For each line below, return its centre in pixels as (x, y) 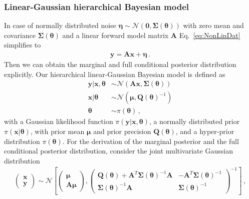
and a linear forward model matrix (115, 35)
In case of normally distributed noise (60, 25)
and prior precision (122, 131)
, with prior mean (57, 131)
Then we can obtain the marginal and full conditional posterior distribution (120, 64)
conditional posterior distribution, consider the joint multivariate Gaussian (118, 151)
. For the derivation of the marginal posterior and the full (151, 141)
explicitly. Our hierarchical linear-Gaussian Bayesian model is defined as (115, 74)
